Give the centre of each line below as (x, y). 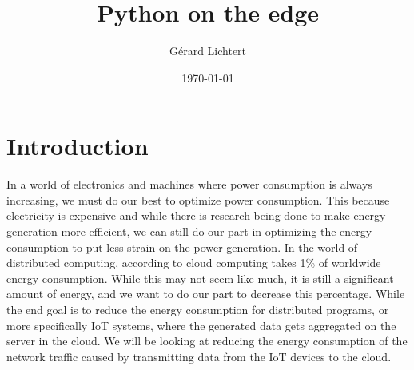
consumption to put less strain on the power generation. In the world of (182, 247)
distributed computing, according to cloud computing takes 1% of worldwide (194, 263)
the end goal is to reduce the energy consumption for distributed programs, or (198, 309)
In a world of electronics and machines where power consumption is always (189, 184)
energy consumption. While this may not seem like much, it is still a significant (200, 278)
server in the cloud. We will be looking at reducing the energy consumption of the (207, 341)
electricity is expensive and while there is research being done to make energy (196, 215)
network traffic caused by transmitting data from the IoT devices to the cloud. (199, 356)
